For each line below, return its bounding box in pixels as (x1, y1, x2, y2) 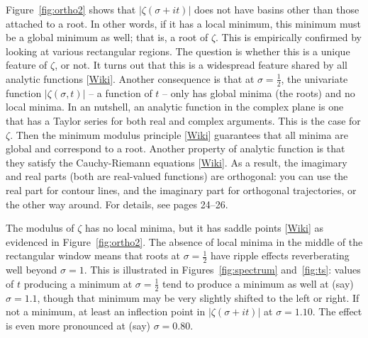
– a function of (89, 85, 152, 100)
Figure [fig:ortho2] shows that (6, 2, 136, 16)
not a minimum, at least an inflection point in (6, 304, 206, 319)
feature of (6, 57, 48, 72)
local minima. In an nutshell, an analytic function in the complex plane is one (6, 99, 344, 114)
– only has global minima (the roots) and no (162, 85, 355, 100)
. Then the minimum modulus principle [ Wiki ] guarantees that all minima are (10, 127, 348, 142)
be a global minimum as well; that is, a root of (6, 30, 208, 45)
